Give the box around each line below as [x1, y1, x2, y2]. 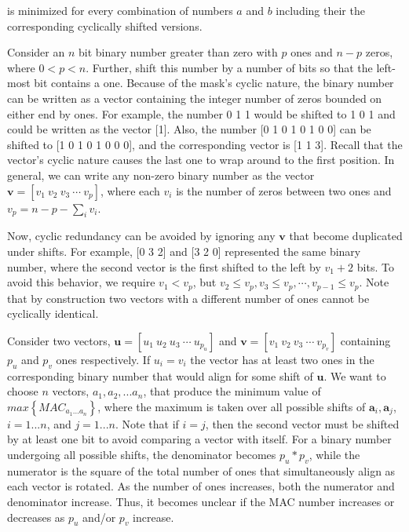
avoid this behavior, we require [7, 274, 155, 290]
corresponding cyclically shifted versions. [7, 17, 203, 34]
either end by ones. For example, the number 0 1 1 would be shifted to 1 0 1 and [7, 105, 396, 122]
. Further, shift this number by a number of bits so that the [86, 59, 373, 75]
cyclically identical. [7, 305, 99, 322]
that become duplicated [289, 228, 403, 244]
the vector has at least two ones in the [190, 351, 374, 367]
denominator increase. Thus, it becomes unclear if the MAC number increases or [7, 493, 395, 509]
